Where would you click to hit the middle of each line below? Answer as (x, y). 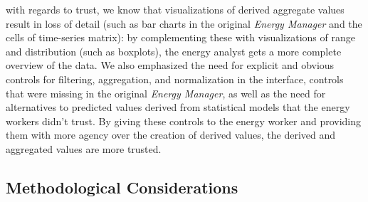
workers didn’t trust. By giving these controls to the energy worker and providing (183, 121)
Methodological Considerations (122, 187)
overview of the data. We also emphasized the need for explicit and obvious (170, 65)
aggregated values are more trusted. (84, 148)
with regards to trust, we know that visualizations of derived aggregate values (175, 9)
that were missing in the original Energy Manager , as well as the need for (166, 93)
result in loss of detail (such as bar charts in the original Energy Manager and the (184, 23)
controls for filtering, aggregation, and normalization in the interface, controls (175, 79)
